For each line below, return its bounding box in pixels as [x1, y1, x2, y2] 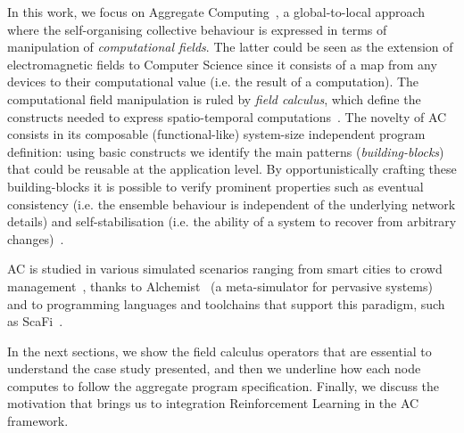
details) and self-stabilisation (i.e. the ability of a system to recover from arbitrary [7, 212, 457, 231]
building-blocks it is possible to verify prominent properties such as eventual [7, 176, 424, 195]
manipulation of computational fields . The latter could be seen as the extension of [7, 37, 453, 56]
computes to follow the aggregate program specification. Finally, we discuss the [7, 376, 440, 395]
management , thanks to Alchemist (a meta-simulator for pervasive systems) [7, 276, 433, 295]
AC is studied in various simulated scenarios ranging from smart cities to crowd [7, 259, 443, 278]
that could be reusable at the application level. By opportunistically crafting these [7, 159, 457, 178]
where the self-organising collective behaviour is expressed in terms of [7, 20, 387, 38]
